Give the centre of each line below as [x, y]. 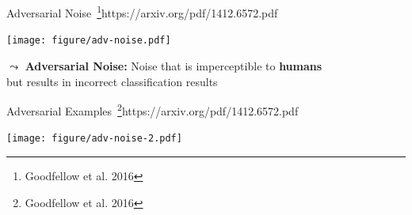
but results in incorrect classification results [112, 81]
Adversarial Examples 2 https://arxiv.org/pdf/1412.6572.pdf [153, 109]
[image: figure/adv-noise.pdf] [89, 41]
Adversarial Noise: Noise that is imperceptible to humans [174, 65]
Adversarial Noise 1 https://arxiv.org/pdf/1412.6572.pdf [142, 11]
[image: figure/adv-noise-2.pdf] [94, 139]
